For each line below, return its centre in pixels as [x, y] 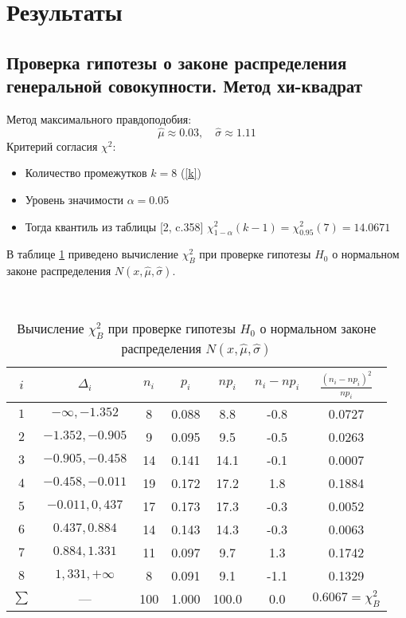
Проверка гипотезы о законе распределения [177, 62]
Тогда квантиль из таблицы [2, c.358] [114, 226]
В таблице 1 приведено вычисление [92, 254]
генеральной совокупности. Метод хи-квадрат [185, 86]
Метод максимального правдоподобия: [99, 118]
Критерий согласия [52, 146]
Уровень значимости [74, 199]
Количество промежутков [86, 173]
